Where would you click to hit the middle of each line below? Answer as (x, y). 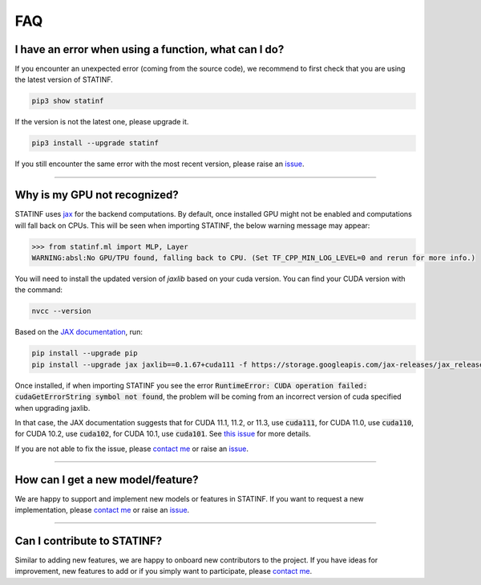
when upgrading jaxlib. (53, 408)
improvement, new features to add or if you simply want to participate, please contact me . (164, 571)
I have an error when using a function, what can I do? (150, 49)
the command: (39, 290)
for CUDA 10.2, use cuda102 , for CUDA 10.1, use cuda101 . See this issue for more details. (163, 434)
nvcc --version (61, 311)
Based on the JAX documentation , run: (79, 332)
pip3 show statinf (68, 101)
